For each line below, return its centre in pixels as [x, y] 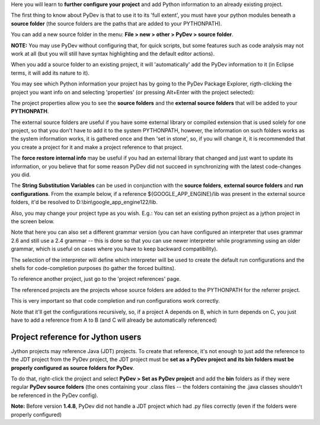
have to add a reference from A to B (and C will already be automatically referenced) [114, 320]
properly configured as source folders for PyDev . [73, 367]
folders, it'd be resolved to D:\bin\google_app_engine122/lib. [84, 202]
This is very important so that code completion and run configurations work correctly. [116, 301]
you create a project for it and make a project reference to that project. [97, 147]
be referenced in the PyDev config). [55, 395]
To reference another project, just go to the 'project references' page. [96, 279]
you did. [21, 175]
